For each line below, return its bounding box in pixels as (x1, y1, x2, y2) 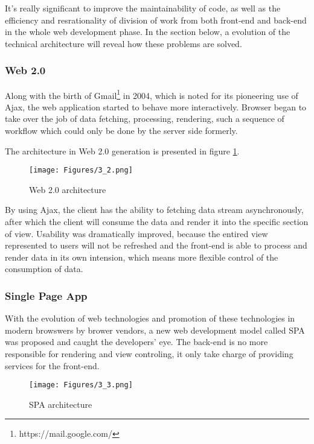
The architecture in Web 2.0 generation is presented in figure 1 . (5, 144, 240, 157)
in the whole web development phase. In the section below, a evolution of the (5, 25, 290, 38)
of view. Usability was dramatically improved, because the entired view (5, 227, 268, 239)
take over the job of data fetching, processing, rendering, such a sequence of (5, 112, 284, 125)
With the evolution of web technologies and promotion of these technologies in (5, 312, 295, 325)
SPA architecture (29, 398, 92, 410)
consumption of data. (5, 262, 83, 275)
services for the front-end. (5, 359, 100, 372)
